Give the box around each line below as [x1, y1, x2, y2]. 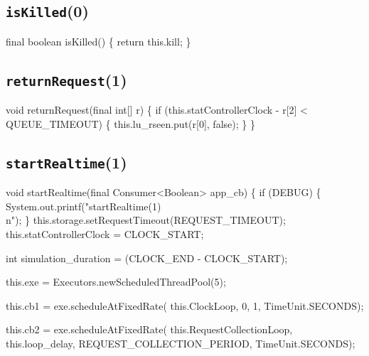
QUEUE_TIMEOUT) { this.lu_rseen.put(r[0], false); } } [6, 116, 255, 131]
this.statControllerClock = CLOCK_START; [6, 226, 204, 241]
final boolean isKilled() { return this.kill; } [6, 33, 191, 48]
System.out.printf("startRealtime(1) [6, 198, 161, 213]
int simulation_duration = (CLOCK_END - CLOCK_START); [6, 250, 288, 265]
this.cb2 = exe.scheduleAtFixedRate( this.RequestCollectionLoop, [6, 322, 293, 337]
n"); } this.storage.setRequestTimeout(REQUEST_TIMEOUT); [6, 212, 286, 227]
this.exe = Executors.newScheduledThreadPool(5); [6, 274, 226, 289]
